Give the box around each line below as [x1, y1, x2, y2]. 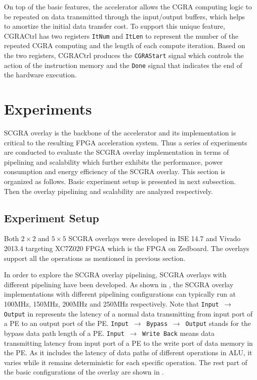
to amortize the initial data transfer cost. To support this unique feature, [4, 21, 225, 31]
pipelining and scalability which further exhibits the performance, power [4, 156, 223, 167]
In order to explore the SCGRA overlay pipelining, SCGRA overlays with [4, 269, 227, 280]
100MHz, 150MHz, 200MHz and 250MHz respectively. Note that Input [4, 298, 219, 309]
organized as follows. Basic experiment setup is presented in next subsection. [4, 176, 236, 187]
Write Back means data [142, 327, 215, 338]
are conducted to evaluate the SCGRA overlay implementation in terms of [4, 147, 229, 157]
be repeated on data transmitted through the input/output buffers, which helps [4, 11, 245, 21]
